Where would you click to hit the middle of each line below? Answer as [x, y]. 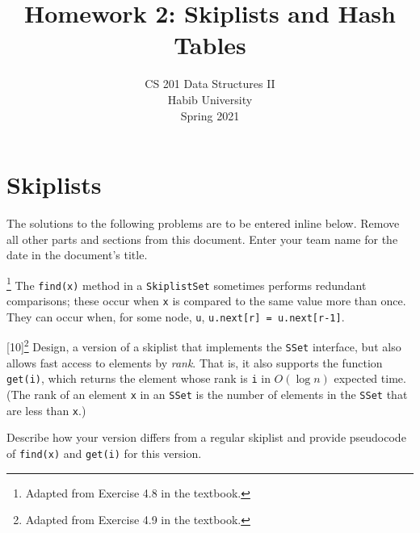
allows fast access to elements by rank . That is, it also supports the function [195, 362]
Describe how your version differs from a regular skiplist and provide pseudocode [206, 437]
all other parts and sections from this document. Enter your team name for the [202, 239]
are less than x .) [46, 410]
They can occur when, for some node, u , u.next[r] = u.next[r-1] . [176, 316]
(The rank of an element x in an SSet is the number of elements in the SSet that [207, 394]
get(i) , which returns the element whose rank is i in [139, 378]
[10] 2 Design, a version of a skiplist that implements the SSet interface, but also [204, 346]
